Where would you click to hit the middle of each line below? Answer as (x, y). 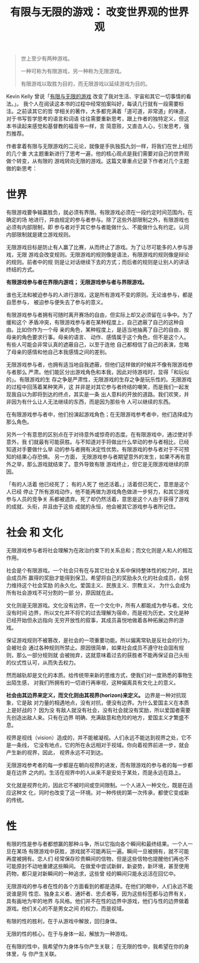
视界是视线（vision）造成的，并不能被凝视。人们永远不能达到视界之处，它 (96, 738)
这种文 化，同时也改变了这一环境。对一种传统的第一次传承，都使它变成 (97, 793)
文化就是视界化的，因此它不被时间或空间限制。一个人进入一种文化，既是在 (97, 785)
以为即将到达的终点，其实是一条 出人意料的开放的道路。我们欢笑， (103, 394)
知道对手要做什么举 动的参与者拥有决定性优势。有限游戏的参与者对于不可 (95, 449)
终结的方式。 (22, 270)
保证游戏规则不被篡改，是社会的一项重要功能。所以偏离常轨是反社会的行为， (99, 640)
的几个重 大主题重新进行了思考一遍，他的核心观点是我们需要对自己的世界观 (98, 154)
